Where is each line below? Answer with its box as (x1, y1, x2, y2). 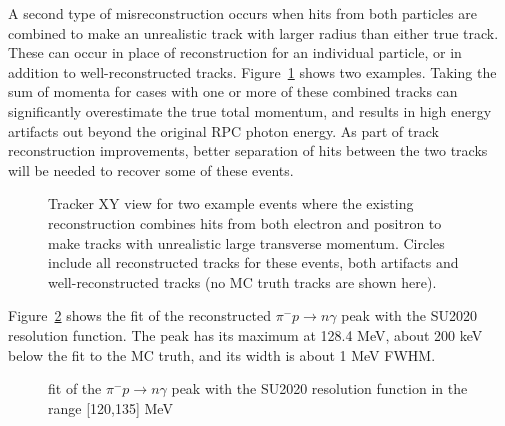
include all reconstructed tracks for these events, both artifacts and (48, 252, 459, 273)
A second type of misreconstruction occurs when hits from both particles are (8, 3, 477, 23)
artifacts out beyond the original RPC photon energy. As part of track (8, 120, 439, 141)
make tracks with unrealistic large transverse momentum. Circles (48, 232, 445, 253)
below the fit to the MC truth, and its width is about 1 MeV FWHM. (8, 344, 436, 365)
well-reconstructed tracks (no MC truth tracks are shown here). (48, 271, 437, 292)
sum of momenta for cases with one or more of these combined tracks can (8, 81, 458, 102)
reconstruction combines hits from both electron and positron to (48, 212, 442, 233)
